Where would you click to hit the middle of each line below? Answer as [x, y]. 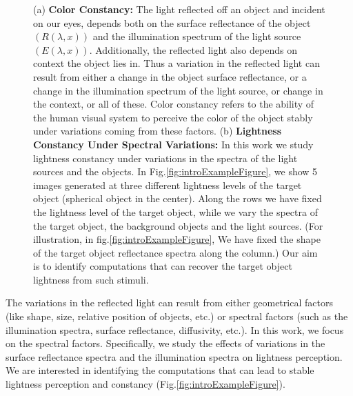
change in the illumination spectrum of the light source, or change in [178, 90]
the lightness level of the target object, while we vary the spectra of [175, 211]
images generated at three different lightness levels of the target [168, 185]
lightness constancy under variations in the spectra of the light [165, 158]
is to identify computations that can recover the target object [163, 266]
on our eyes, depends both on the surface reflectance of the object [172, 22]
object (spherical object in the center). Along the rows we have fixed [178, 198]
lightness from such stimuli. [91, 279]
